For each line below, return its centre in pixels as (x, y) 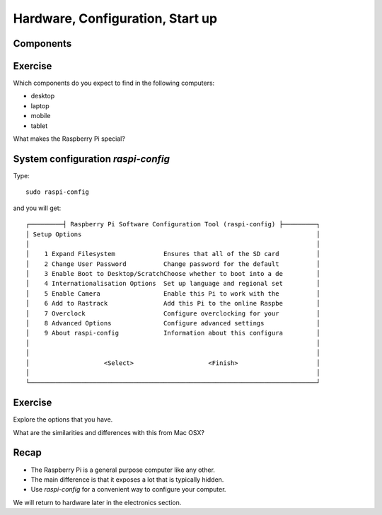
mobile (41, 116)
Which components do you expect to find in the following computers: (114, 83)
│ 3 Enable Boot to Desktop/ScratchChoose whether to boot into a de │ (173, 274)
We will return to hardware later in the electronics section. (97, 502)
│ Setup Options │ (173, 234)
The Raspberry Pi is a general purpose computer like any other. (123, 470)
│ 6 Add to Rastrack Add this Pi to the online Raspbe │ (173, 303)
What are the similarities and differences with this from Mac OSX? (109, 432)
